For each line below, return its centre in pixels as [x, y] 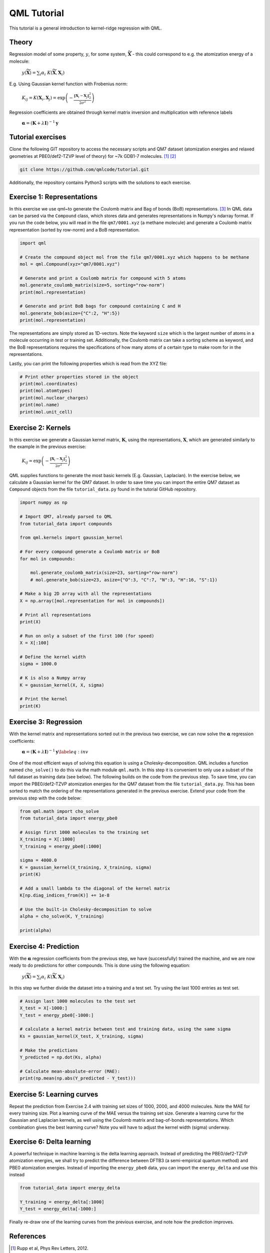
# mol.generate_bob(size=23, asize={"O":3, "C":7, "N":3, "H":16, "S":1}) [124, 580]
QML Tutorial [37, 13]
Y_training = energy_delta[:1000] [62, 1202]
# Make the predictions [49, 1050]
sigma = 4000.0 [38, 860]
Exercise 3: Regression [46, 722]
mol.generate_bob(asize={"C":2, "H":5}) [70, 313]
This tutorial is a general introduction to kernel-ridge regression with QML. [85, 28]
